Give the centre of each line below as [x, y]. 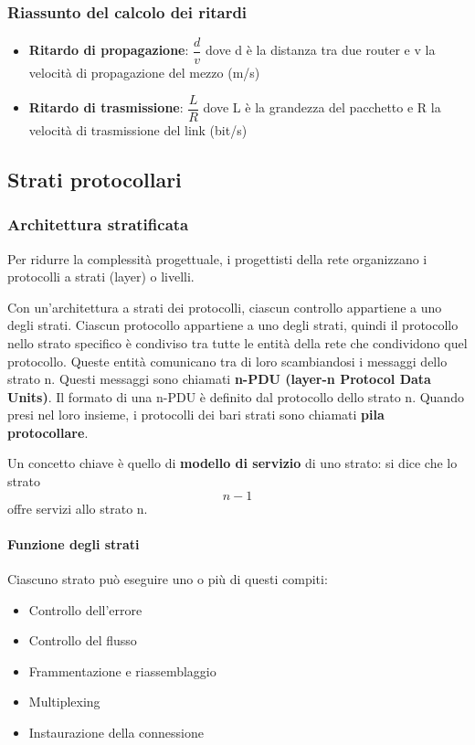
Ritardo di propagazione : [109, 50]
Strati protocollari [95, 179]
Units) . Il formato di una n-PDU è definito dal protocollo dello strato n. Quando [236, 396]
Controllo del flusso [83, 640]
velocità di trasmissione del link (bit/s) [138, 129]
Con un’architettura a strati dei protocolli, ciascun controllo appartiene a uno [225, 307]
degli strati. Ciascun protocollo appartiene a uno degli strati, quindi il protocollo [233, 325]
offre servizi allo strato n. [78, 508]
